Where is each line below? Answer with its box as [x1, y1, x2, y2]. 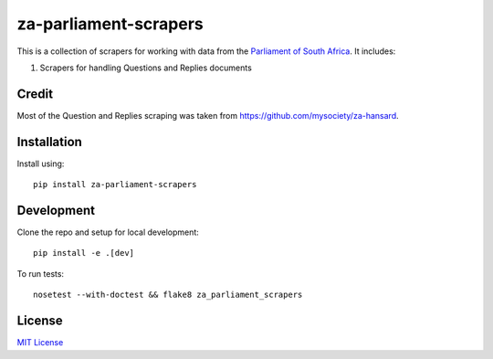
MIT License [16, 337, 64, 348]
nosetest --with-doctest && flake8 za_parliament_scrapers [33, 290, 303, 301]
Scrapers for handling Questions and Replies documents [39, 62, 253, 73]
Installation [16, 133, 82, 150]
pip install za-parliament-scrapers [33, 179, 197, 190]
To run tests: [16, 268, 64, 279]
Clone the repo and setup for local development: [16, 227, 200, 238]
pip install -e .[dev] [33, 248, 135, 259]
